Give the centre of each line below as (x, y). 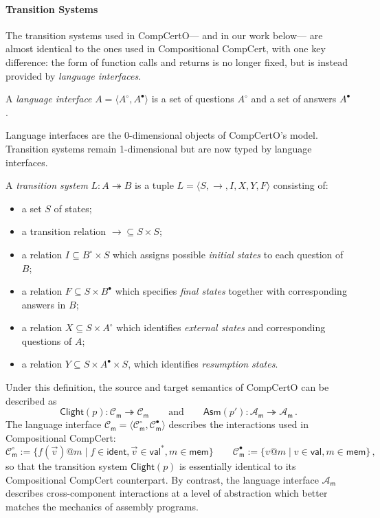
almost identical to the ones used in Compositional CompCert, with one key (166, 48)
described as (31, 400)
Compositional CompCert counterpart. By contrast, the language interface (162, 479)
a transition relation (64, 231)
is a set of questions (193, 99)
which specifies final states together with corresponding (231, 291)
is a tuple (154, 185)
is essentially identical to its (238, 465)
